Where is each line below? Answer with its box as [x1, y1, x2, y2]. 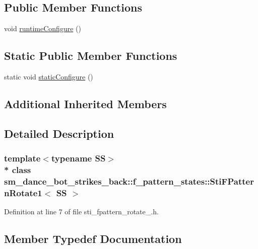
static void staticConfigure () [4, 71, 93, 81]
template [4, 152, 41, 164]
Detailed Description [4, 125, 114, 141]
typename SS [51, 152, 106, 164]
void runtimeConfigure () [4, 23, 81, 34]
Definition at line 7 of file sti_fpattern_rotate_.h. [4, 206, 159, 217]
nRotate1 [4, 186, 42, 199]
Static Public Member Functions [4, 48, 177, 63]
